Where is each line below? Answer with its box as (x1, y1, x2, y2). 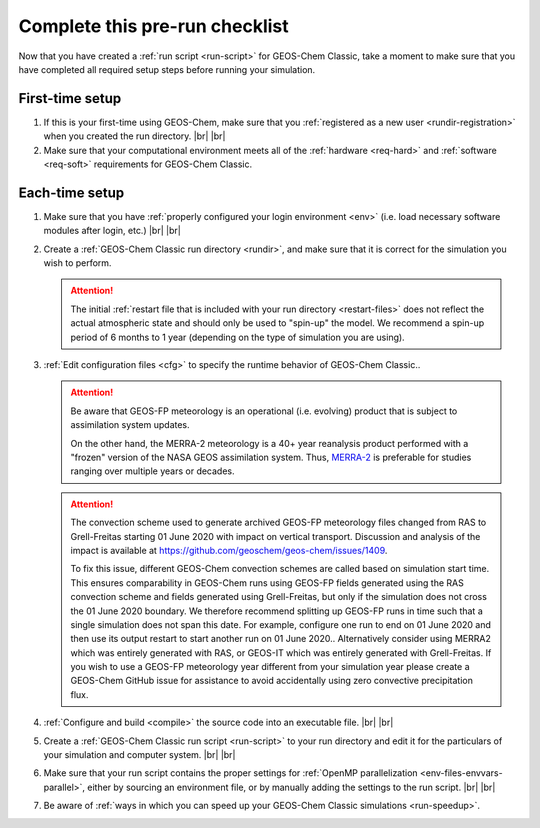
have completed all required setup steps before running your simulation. (18, 63, 316, 75)
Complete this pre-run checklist (18, 15, 289, 37)
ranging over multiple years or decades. (70, 465, 235, 477)
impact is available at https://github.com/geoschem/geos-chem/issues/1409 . (70, 544, 388, 556)
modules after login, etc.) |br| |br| (43, 225, 182, 237)
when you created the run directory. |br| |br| (43, 130, 226, 142)
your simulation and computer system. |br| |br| (43, 749, 236, 761)
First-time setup (18, 90, 122, 107)
